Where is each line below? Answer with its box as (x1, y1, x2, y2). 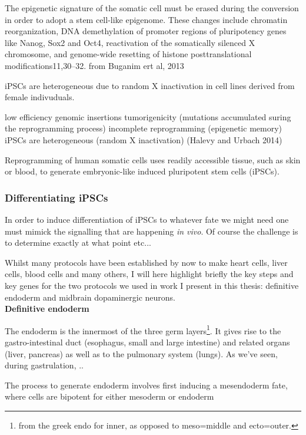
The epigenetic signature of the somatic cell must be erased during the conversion (5, 2, 299, 14)
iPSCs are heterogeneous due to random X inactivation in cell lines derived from (5, 79, 295, 91)
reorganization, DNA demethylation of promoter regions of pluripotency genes (5, 25, 287, 37)
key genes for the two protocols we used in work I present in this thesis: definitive (5, 279, 299, 291)
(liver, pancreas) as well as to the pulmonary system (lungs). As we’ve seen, (5, 347, 278, 360)
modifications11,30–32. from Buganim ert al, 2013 (5, 59, 184, 71)
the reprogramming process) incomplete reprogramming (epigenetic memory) (5, 122, 282, 134)
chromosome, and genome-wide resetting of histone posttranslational (5, 48, 252, 60)
